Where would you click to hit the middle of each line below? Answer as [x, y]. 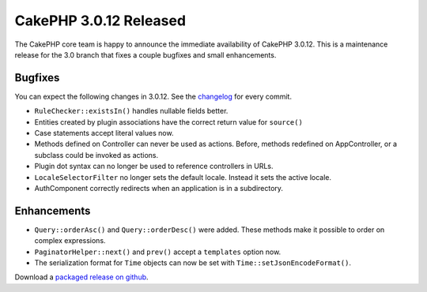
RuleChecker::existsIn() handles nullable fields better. [131, 111]
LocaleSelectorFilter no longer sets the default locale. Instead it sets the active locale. [183, 177]
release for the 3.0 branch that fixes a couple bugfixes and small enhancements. [145, 54]
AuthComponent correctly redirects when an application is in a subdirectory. [159, 188]
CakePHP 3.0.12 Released [100, 21]
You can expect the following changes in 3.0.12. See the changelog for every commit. [153, 96]
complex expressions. [70, 241]
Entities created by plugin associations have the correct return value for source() [169, 122]
